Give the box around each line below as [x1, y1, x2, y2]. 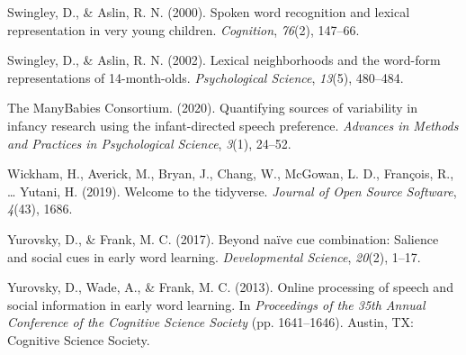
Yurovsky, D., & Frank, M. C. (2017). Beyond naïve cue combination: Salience [7, 229, 439, 248]
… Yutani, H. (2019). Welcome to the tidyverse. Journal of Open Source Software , [7, 181, 457, 200]
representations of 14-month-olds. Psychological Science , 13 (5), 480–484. [7, 68, 404, 86]
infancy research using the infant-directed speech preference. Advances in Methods [7, 115, 459, 134]
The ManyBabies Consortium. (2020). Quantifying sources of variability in [7, 98, 418, 117]
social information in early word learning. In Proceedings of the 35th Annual [7, 295, 426, 314]
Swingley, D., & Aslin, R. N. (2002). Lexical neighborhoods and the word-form [7, 50, 441, 69]
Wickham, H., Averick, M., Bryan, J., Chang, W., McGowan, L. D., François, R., [7, 164, 454, 183]
